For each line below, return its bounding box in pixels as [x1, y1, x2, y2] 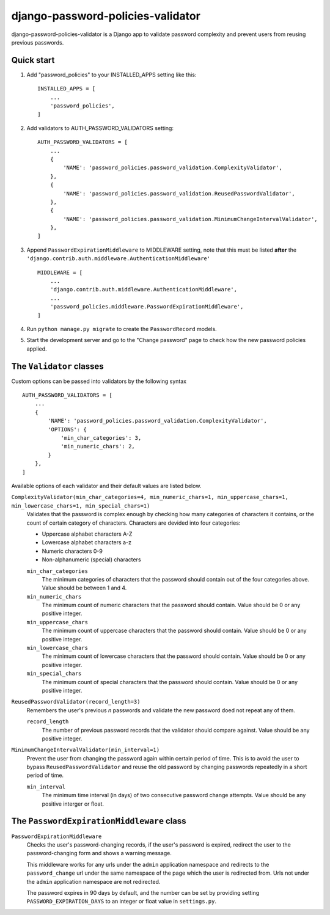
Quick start [11, 55, 55, 65]
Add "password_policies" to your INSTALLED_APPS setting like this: [26, 71, 197, 78]
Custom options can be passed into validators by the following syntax [11, 377, 186, 385]
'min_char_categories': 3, [61, 434, 142, 442]
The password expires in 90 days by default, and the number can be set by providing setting [26, 889, 260, 896]
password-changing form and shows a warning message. [26, 850, 172, 857]
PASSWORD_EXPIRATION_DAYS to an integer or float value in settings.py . [26, 898, 217, 905]
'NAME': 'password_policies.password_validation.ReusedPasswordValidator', [63, 190, 296, 197]
